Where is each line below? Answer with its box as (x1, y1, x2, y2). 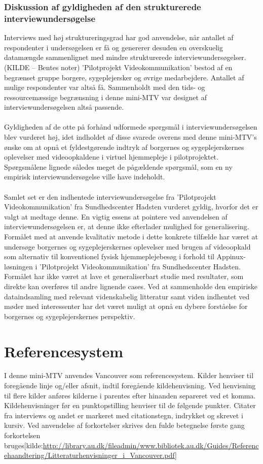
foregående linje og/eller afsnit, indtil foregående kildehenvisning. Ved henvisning (4, 380, 256, 391)
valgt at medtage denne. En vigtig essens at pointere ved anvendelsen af (4, 211, 228, 222)
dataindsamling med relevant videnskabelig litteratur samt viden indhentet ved (4, 291, 250, 301)
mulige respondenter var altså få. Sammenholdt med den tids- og (4, 82, 205, 92)
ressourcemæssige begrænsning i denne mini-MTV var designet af (4, 91, 207, 102)
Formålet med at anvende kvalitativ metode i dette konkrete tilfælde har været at (4, 231, 258, 242)
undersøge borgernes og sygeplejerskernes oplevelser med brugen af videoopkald (4, 241, 251, 252)
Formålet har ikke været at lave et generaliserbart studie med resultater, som (4, 271, 244, 282)
